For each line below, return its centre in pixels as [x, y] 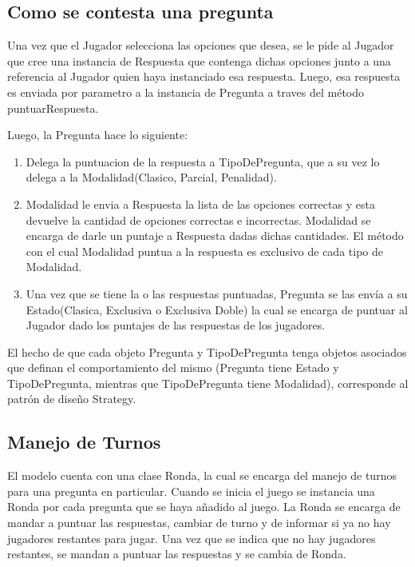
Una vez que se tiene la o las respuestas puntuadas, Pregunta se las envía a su [217, 293]
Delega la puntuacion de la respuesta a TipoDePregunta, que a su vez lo [203, 161]
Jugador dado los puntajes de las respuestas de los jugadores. [176, 325]
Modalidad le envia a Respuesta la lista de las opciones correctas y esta [200, 204]
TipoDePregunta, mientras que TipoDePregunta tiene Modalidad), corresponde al [208, 383]
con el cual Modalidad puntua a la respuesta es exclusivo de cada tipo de [204, 251]
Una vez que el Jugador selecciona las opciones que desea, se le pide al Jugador [201, 45]
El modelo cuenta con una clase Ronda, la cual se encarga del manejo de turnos [202, 475]
